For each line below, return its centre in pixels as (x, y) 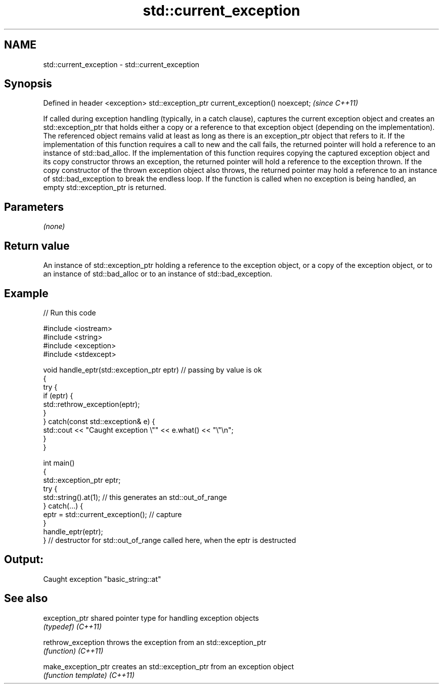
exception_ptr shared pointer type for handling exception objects (151, 618)
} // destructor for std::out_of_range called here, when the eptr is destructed (170, 540)
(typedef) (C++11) (73, 626)
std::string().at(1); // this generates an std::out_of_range (135, 497)
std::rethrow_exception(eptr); (92, 404)
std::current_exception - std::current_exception (121, 64)
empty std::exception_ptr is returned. (105, 188)
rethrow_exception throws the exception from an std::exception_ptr (155, 642)
